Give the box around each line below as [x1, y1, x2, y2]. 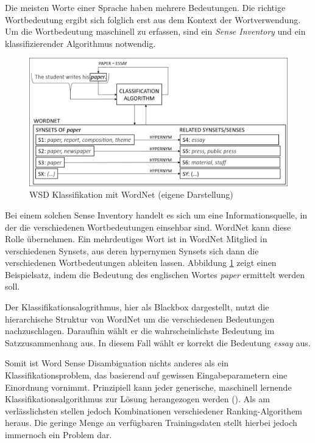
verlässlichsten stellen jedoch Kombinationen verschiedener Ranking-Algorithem [5, 404, 303, 417]
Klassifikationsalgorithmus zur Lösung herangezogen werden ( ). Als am [5, 392, 270, 405]
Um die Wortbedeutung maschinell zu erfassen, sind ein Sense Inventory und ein [5, 25, 306, 38]
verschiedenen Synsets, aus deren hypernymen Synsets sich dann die [5, 244, 259, 257]
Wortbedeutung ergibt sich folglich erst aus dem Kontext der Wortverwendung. [5, 13, 301, 26]
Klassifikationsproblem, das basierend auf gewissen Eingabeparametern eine [5, 369, 288, 382]
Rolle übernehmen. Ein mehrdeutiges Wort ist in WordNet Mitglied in [5, 232, 267, 245]
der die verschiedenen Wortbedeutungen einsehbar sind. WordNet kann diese [5, 220, 291, 233]
